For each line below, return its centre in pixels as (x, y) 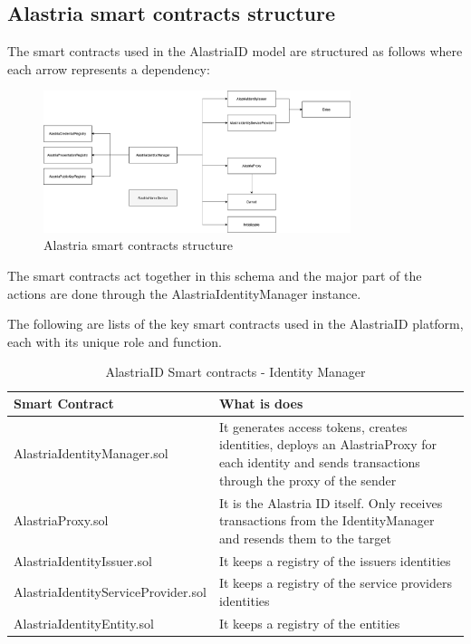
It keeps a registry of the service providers (336, 583)
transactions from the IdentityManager (327, 520)
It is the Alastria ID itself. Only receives (331, 502)
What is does (261, 404)
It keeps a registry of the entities (309, 623)
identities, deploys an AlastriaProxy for (328, 444)
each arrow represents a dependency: (109, 68)
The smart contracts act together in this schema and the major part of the (215, 276)
